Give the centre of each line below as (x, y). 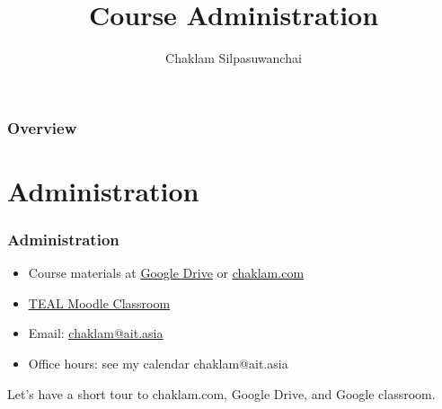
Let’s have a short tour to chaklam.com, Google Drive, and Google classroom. (221, 393)
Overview (42, 127)
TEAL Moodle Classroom (99, 302)
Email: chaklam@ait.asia (96, 333)
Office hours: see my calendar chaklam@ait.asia (158, 364)
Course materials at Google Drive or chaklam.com (166, 273)
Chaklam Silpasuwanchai (234, 58)
